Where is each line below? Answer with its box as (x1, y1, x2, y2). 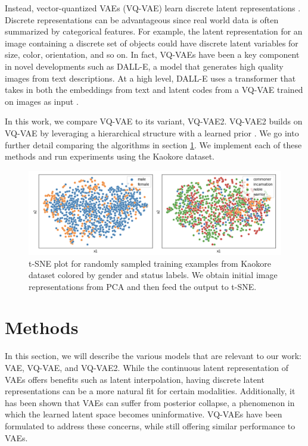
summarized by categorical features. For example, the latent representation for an (5, 25, 303, 38)
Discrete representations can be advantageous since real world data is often (5, 13, 279, 26)
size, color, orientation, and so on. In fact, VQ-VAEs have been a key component (5, 48, 300, 61)
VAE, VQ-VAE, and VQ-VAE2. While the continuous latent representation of (5, 361, 289, 373)
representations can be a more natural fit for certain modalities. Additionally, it (5, 385, 295, 397)
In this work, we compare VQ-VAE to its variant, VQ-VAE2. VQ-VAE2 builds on (5, 115, 303, 127)
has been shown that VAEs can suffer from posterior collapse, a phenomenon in (5, 396, 295, 408)
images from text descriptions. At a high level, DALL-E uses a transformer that (5, 71, 296, 84)
